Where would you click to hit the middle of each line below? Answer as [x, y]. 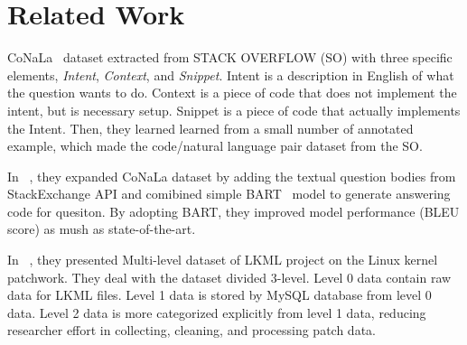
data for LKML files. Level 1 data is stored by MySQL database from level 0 [219, 295]
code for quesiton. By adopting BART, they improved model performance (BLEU [233, 211]
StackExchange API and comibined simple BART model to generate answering [229, 194]
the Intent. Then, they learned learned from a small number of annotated [210, 128]
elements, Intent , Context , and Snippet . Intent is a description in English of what [231, 75]
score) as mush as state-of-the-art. [102, 229]
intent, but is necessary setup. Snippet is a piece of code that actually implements [234, 110]
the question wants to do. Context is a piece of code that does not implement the [232, 93]
